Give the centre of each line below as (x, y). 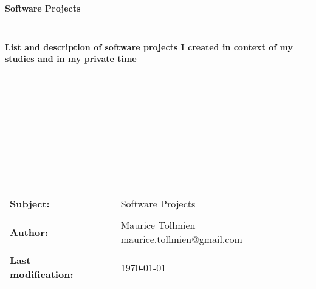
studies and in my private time (71, 59)
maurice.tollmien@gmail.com (181, 239)
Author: (29, 232)
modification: (42, 274)
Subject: (30, 204)
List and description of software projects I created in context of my (149, 47)
